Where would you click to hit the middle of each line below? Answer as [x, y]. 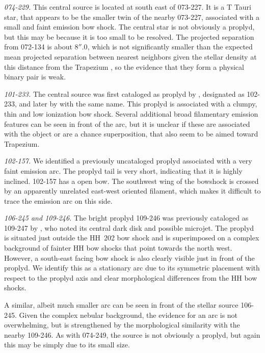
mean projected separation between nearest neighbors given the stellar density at [130, 56]
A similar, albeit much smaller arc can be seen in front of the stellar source [121, 305]
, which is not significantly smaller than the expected [170, 47]
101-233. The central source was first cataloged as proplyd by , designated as [124, 93]
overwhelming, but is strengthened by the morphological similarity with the [122, 325]
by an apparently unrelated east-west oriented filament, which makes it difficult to [132, 191]
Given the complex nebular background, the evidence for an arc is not [128, 315]
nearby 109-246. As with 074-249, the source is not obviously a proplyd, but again [132, 334]
